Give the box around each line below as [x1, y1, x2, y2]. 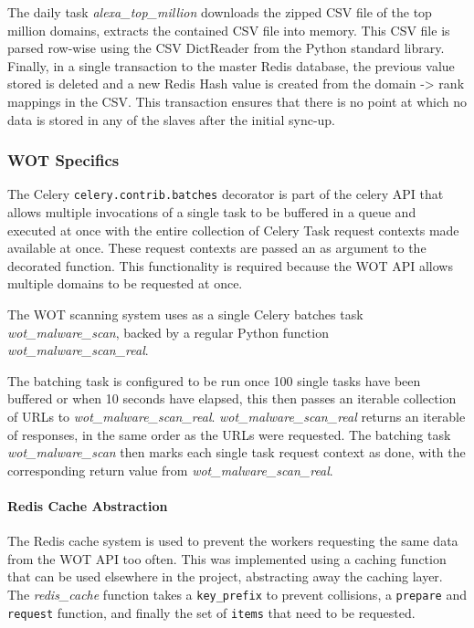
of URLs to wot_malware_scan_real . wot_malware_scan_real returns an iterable [7, 406, 466, 425]
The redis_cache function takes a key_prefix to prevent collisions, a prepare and [7, 584, 467, 603]
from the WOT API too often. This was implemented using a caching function [7, 549, 447, 568]
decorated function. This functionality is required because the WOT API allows [7, 256, 453, 275]
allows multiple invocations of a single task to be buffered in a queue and [7, 203, 416, 222]
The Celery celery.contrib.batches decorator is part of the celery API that [7, 184, 444, 204]
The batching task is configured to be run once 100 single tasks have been [7, 371, 421, 390]
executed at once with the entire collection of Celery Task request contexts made [7, 220, 459, 239]
